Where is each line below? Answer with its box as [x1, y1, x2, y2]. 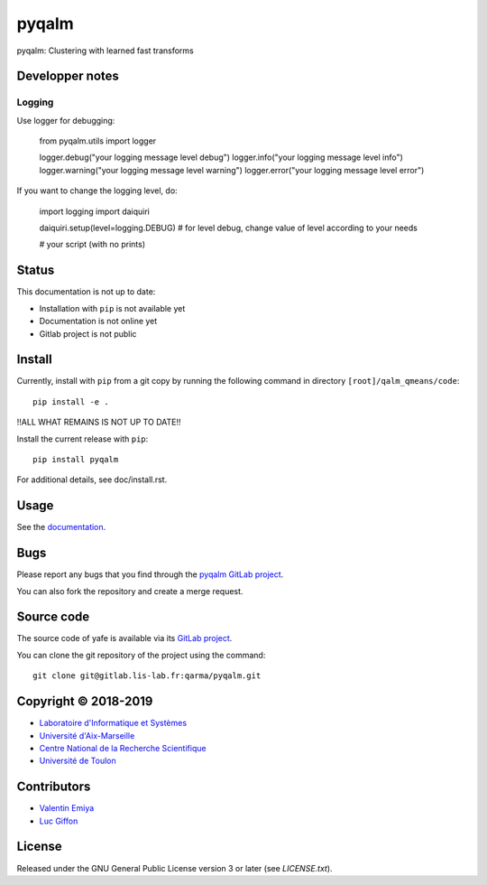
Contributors [16, 779, 91, 795]
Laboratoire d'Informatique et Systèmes [39, 718, 188, 729]
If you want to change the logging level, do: [16, 185, 178, 196]
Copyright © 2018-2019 [16, 694, 153, 709]
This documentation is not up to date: [16, 286, 156, 297]
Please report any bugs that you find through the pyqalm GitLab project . [16, 569, 284, 580]
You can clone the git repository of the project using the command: [16, 649, 266, 660]
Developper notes [16, 69, 119, 84]
